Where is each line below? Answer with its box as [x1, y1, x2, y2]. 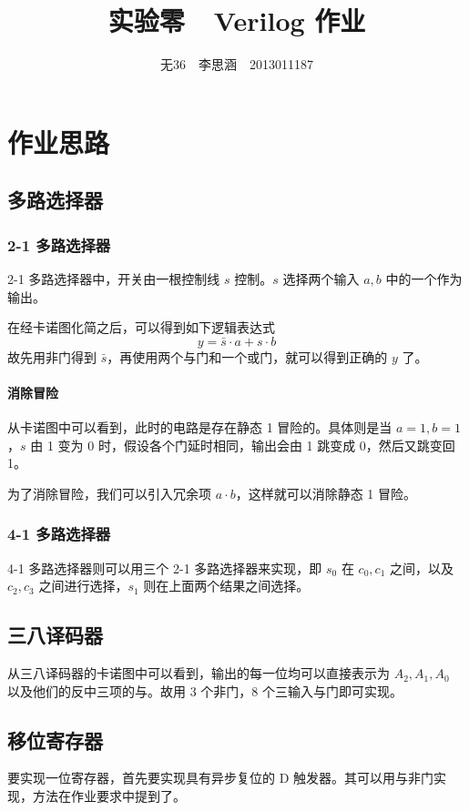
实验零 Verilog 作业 [107, 2, 366, 39]
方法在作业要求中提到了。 [32, 786, 186, 806]
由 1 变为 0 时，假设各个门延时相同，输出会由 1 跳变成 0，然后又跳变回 [30, 435, 455, 454]
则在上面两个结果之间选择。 [143, 576, 310, 595]
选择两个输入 [282, 269, 360, 288]
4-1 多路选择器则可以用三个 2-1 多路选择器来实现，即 [7, 558, 322, 577]
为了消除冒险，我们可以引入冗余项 [7, 483, 211, 502]
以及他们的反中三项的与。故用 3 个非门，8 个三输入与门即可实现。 [7, 681, 403, 700]
